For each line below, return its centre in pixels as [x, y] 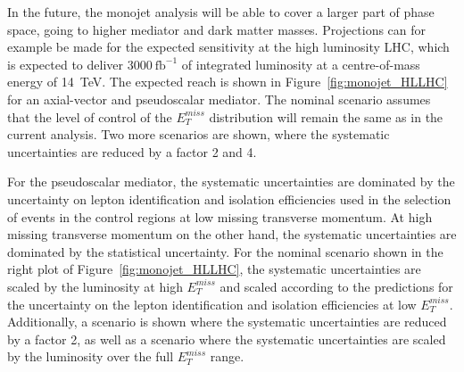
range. [227, 356]
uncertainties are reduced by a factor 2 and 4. [132, 151]
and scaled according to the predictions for [336, 286]
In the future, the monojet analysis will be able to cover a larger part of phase [221, 12]
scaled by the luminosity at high [95, 286]
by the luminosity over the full [91, 356]
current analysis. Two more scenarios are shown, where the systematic [199, 134]
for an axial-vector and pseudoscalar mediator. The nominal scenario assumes [219, 99]
